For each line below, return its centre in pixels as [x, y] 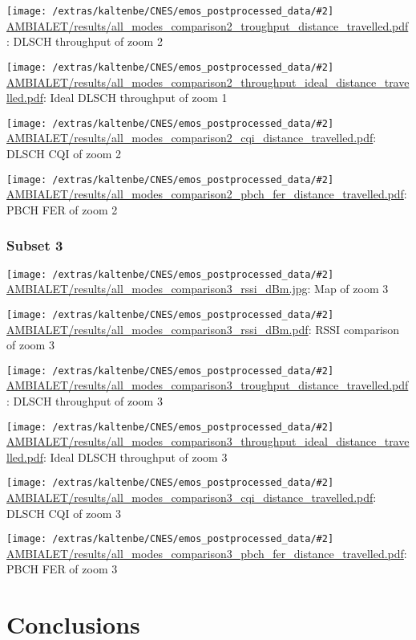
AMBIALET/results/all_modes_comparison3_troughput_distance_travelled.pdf [208, 385]
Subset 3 [35, 245]
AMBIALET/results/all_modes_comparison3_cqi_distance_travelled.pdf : [192, 497]
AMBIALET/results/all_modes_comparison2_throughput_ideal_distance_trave [208, 82]
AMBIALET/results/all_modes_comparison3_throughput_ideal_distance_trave [208, 441]
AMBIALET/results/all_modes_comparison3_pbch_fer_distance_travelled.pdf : [207, 553]
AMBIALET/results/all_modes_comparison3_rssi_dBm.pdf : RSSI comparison [203, 329]
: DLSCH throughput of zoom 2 [85, 41]
